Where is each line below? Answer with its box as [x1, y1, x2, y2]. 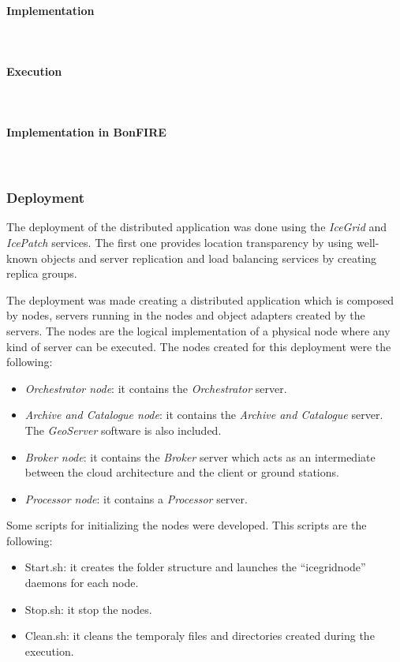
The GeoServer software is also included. [24, 421, 222, 438]
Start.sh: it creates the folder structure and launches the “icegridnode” [24, 559, 366, 575]
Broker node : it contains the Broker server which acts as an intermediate [24, 448, 376, 465]
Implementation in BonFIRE [6, 124, 166, 140]
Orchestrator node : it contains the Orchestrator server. [24, 380, 287, 396]
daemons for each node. [24, 574, 139, 591]
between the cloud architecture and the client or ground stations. [24, 464, 339, 481]
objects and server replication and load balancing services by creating [41, 249, 377, 266]
